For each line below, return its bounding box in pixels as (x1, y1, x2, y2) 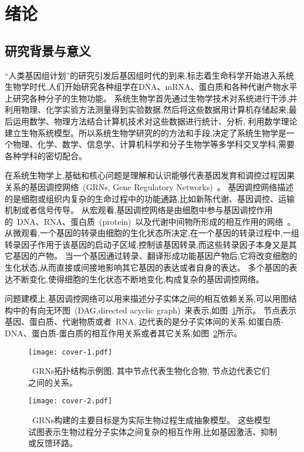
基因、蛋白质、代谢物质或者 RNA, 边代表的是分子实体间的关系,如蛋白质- (5, 315, 284, 328)
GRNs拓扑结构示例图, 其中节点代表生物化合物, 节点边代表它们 (32, 365, 270, 377)
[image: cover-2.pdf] (28, 397, 113, 406)
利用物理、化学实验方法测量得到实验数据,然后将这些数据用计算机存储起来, (5, 103, 289, 116)
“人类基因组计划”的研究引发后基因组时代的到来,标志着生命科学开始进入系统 (5, 69, 295, 81)
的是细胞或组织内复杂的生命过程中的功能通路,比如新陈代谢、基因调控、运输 (5, 192, 295, 204)
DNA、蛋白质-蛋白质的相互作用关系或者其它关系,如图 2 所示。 (5, 327, 242, 339)
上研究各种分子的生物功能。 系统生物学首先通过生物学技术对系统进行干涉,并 (5, 92, 298, 104)
